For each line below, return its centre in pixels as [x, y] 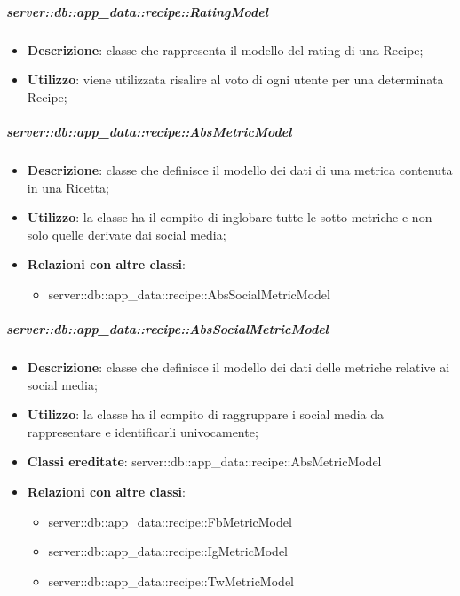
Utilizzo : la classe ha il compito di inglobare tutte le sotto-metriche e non [230, 217]
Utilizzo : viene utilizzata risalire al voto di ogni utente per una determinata [235, 79]
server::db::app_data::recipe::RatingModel [137, 11]
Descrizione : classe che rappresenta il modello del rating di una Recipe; [225, 49]
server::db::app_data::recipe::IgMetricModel [168, 551]
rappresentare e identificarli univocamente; [143, 431]
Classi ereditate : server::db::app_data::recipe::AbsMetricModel [204, 461]
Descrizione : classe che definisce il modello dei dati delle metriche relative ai [238, 367]
